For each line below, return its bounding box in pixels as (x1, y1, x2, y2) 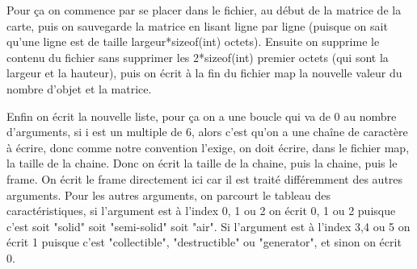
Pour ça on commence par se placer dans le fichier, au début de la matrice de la (6, 2, 402, 18)
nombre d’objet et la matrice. (6, 80, 152, 97)
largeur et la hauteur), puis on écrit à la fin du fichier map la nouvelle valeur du (6, 64, 402, 81)
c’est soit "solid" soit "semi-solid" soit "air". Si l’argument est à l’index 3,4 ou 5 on (6, 217, 411, 234)
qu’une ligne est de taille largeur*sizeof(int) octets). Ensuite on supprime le (6, 33, 380, 50)
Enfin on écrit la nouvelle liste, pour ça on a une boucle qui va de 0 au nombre (6, 107, 397, 124)
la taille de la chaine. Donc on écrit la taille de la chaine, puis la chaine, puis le (6, 155, 398, 172)
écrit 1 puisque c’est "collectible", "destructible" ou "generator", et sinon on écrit (6, 234, 402, 250)
